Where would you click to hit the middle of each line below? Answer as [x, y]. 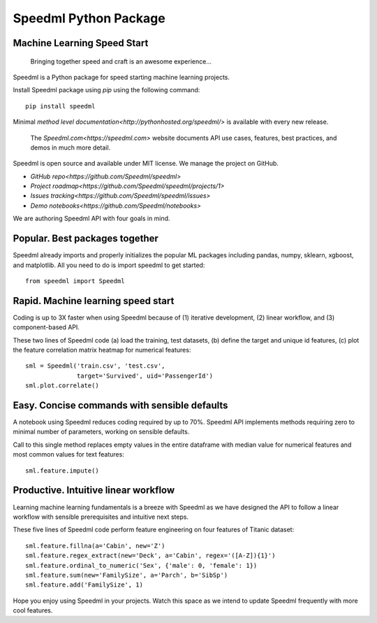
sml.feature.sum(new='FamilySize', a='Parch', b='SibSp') [127, 575]
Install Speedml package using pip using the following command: [106, 90]
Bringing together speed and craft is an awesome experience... [121, 61]
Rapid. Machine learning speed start [94, 301]
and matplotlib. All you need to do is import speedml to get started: [109, 265]
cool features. [33, 610]
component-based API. [46, 327]
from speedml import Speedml [75, 281]
